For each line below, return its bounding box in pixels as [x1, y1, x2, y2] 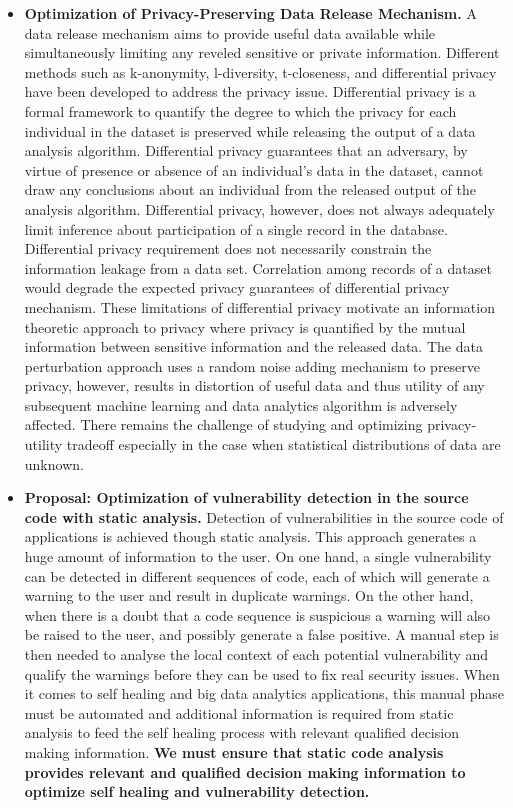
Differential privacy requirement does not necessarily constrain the [24, 238, 432, 259]
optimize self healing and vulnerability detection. [24, 781, 370, 802]
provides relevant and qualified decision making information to [24, 761, 466, 782]
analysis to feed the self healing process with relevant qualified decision [24, 722, 459, 743]
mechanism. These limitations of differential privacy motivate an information [24, 296, 495, 317]
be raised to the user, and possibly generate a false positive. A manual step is [24, 624, 499, 645]
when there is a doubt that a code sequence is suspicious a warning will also [24, 604, 491, 625]
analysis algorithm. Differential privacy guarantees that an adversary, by [24, 140, 468, 161]
